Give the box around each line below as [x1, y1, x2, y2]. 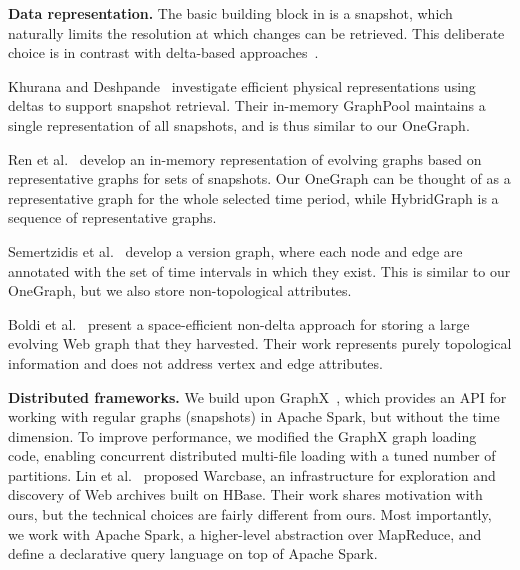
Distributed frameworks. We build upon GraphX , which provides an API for [8, 386, 507, 407]
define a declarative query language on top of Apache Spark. [8, 543, 378, 564]
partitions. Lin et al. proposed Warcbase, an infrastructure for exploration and [8, 464, 496, 485]
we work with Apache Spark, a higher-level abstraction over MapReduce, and [8, 523, 482, 544]
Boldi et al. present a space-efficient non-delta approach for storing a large [8, 313, 470, 334]
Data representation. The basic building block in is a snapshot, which [8, 3, 453, 23]
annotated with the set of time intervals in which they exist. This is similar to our [8, 260, 511, 281]
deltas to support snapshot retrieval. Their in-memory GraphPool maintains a [8, 95, 486, 116]
